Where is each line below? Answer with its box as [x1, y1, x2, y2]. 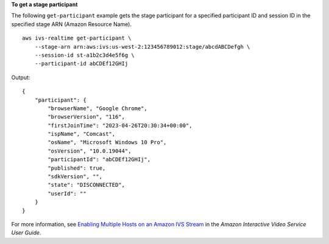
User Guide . [11, 229, 41, 237]
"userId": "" [48, 190, 87, 197]
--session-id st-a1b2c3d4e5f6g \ [34, 52, 135, 58]
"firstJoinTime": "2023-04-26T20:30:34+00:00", [48, 122, 193, 129]
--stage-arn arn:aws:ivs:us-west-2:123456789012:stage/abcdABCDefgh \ [34, 43, 250, 50]
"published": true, [48, 164, 106, 172]
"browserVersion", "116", [48, 113, 125, 120]
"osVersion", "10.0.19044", [48, 147, 132, 155]
